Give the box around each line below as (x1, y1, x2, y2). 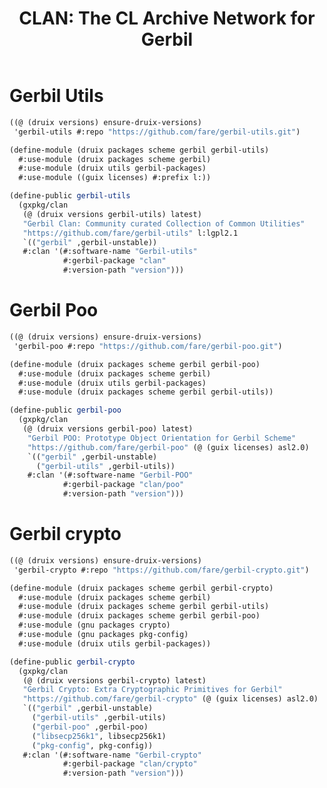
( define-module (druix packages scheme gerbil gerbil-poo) (9, 359, 261, 369)
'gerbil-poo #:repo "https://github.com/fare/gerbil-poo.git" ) (13, 341, 283, 351)
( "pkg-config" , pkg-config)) (31, 740, 154, 751)
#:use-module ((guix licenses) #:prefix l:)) (18, 173, 212, 183)
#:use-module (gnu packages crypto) (18, 620, 171, 631)
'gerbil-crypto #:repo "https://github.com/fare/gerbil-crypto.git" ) (13, 565, 310, 575)
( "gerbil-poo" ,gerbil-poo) (31, 722, 149, 732)
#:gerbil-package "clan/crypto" (62, 759, 198, 769)
